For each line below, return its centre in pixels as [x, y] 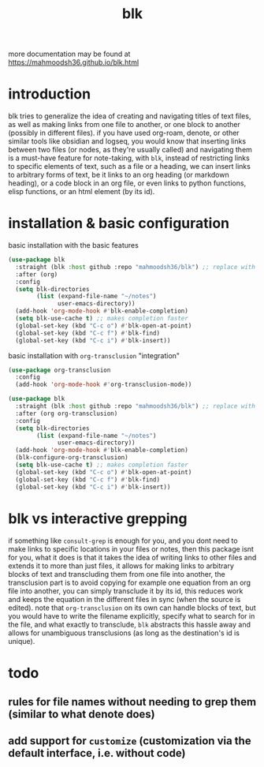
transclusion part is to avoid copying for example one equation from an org [129, 582]
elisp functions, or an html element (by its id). [82, 192]
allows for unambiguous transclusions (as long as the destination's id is [124, 633]
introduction [50, 94]
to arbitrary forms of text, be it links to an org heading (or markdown [119, 175]
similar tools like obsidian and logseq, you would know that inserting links [127, 141]
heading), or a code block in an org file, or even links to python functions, [127, 183]
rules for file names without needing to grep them [132, 702]
